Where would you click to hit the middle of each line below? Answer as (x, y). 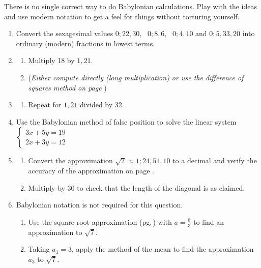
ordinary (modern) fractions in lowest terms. (85, 43)
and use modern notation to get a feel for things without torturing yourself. (122, 16)
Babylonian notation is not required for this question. (99, 205)
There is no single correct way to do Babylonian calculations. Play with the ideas (131, 6)
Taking (39, 249)
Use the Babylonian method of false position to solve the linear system (126, 121)
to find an (209, 221)
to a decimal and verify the (215, 160)
